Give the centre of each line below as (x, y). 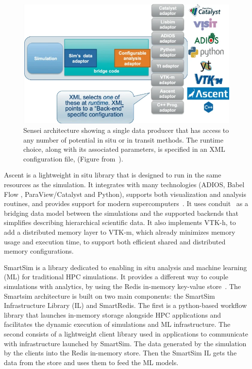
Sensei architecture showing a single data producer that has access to (126, 130)
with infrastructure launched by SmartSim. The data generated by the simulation (125, 343)
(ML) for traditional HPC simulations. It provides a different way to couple (116, 277)
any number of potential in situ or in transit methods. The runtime (123, 139)
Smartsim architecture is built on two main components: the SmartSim (109, 296)
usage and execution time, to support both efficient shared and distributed (115, 241)
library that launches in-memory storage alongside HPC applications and (113, 314)
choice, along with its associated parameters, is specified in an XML (124, 149)
